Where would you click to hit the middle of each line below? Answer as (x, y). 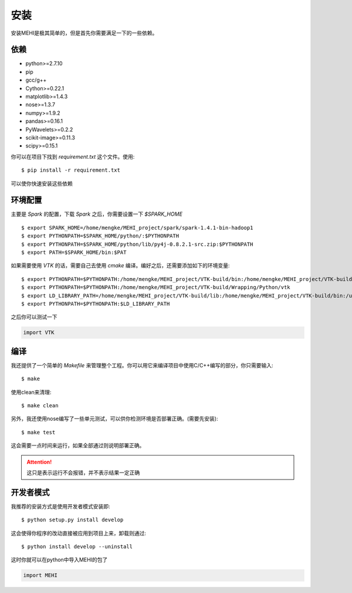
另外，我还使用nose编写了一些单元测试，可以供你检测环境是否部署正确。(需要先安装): (114, 419)
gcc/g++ (36, 80)
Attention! (39, 462)
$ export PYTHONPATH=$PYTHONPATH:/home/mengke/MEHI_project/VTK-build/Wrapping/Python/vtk (156, 287)
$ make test (38, 432)
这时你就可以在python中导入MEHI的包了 (59, 560)
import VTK (39, 333)
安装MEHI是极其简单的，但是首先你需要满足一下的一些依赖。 (84, 33)
